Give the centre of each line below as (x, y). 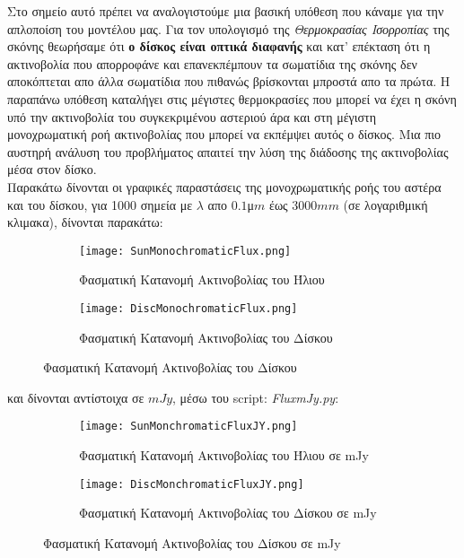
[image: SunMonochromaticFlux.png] (185, 251)
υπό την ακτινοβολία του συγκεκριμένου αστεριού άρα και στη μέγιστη (192, 116)
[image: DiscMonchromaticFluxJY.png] (192, 484)
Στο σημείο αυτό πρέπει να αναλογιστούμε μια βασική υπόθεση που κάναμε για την (226, 11)
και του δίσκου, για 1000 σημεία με (100, 204)
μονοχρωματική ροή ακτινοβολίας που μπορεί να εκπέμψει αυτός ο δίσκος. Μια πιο (224, 134)
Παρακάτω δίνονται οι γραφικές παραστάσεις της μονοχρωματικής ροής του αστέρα (224, 186)
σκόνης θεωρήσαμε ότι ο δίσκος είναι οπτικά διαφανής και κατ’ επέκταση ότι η (219, 46)
